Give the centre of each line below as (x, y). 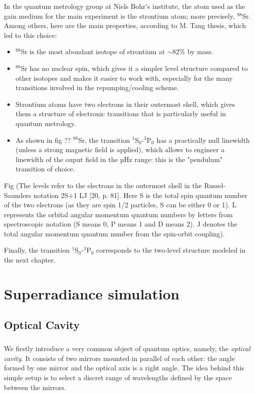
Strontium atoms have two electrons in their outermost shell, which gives (125, 104)
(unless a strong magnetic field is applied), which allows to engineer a (120, 149)
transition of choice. (45, 169)
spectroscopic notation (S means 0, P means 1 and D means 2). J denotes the (121, 224)
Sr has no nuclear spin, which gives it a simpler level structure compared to (134, 68)
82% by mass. (193, 51)
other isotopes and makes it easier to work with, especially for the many (124, 78)
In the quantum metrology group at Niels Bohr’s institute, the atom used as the (125, 6)
